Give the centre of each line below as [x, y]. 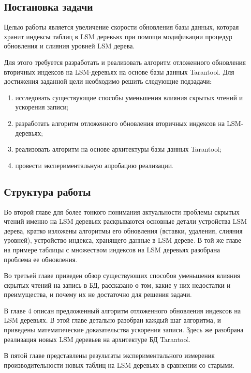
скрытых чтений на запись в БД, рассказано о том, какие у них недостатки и [117, 285]
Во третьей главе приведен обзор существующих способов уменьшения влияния [122, 275]
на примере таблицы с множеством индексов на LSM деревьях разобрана [112, 249]
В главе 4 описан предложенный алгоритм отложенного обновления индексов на [122, 310]
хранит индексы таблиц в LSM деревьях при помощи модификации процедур [118, 36]
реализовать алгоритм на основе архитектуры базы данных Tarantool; [118, 149]
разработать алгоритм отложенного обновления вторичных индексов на [120, 123]
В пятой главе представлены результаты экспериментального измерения [109, 355]
